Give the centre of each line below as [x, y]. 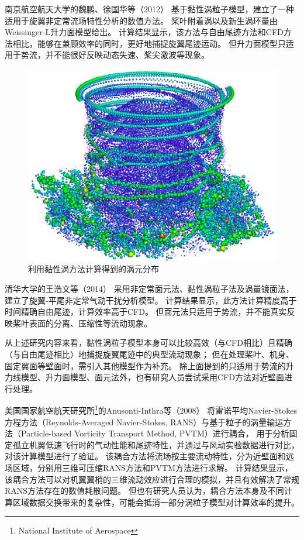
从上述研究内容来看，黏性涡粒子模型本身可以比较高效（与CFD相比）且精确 [148, 343]
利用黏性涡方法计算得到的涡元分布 [94, 269]
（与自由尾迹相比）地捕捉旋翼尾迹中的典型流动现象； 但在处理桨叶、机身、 [149, 354]
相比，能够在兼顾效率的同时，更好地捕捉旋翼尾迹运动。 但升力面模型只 [149, 43]
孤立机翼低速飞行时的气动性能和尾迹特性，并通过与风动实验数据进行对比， [156, 444]
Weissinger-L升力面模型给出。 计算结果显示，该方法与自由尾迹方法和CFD [144, 32]
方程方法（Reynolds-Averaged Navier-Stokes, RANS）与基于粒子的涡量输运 [144, 422]
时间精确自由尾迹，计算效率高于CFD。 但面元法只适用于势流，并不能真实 [146, 312]
